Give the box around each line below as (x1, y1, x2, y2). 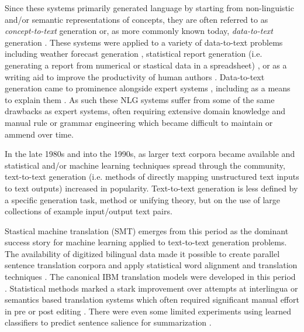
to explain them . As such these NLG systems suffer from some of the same (5, 93, 275, 105)
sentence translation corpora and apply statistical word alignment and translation (5, 259, 298, 271)
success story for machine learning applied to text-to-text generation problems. (5, 236, 287, 248)
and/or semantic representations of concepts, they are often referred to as (5, 13, 268, 25)
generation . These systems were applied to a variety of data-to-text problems (5, 36, 283, 48)
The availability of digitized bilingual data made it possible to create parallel (5, 247, 280, 259)
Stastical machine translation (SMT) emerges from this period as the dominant (5, 224, 289, 237)
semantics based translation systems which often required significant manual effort (5, 293, 299, 306)
